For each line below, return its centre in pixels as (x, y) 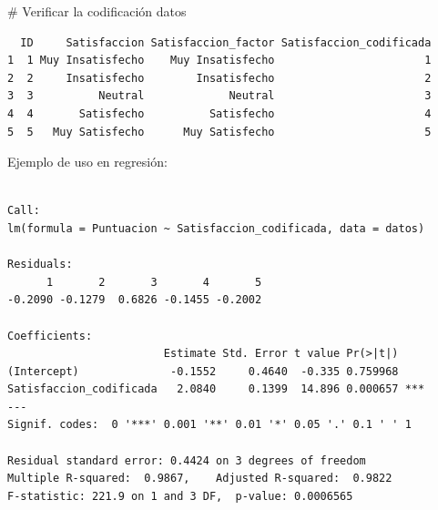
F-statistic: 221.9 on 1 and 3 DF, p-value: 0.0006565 (180, 496)
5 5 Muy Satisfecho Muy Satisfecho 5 (219, 132)
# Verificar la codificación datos (97, 11)
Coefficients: (50, 336)
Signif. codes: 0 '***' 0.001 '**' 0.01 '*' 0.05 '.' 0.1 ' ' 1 (209, 425)
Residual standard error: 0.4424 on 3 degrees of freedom (187, 460)
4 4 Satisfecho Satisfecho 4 (219, 113)
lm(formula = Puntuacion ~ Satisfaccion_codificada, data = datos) (216, 228)
